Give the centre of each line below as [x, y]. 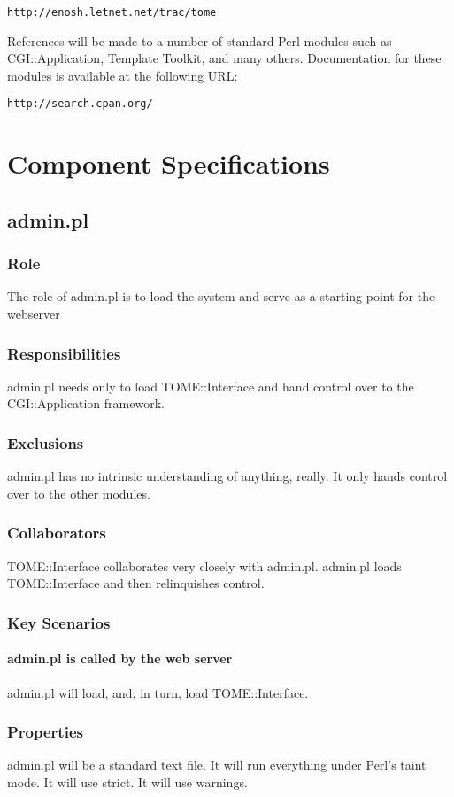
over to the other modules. [79, 493]
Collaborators [57, 533]
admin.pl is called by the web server [120, 658]
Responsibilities [64, 353]
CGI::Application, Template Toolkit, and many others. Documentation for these [224, 58]
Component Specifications [169, 163]
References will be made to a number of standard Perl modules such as [200, 40]
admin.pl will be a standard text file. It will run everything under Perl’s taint [217, 765]
